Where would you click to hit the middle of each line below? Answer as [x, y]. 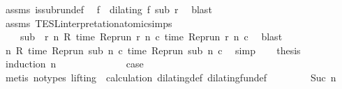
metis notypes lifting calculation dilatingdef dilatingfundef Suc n [171, 77]
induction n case [74, 64]
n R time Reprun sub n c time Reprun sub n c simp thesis [153, 50]
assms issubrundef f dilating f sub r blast [109, 9]
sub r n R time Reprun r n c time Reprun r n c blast [151, 37]
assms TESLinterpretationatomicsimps [89, 23]
